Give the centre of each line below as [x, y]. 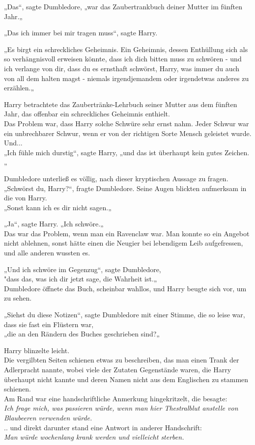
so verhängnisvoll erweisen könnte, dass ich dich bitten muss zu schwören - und [123, 59]
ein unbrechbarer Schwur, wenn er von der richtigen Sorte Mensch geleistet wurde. [128, 133]
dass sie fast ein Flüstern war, [49, 324]
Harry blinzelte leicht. [37, 350]
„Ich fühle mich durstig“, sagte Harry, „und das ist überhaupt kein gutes [113, 152]
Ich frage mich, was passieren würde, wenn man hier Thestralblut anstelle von [121, 408]
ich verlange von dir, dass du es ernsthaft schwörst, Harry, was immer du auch [122, 68]
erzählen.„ [19, 88]
